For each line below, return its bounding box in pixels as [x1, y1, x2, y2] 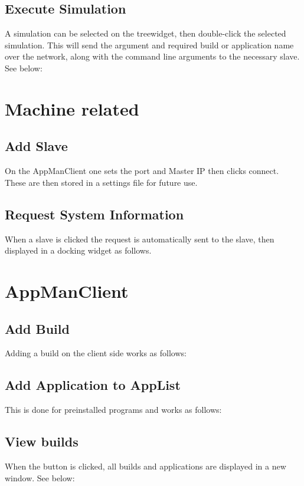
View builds [5, 432, 79, 451]
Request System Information [5, 205, 184, 223]
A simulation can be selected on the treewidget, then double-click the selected [5, 27, 286, 40]
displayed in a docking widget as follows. [5, 244, 152, 257]
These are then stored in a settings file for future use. [5, 176, 198, 188]
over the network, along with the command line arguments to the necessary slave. [5, 50, 300, 63]
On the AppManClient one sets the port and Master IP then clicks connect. [5, 165, 279, 177]
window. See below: [5, 471, 75, 484]
